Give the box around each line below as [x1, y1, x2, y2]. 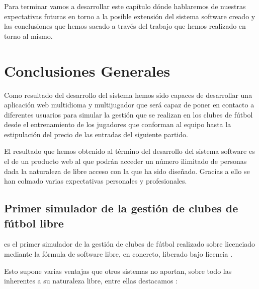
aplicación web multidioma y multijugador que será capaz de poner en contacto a [4, 99, 254, 110]
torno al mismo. [4, 30, 53, 41]
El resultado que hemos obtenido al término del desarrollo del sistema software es [4, 146, 255, 156]
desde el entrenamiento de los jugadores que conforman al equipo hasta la [4, 119, 231, 130]
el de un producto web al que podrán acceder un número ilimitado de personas [4, 156, 247, 166]
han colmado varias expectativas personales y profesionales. [4, 176, 187, 186]
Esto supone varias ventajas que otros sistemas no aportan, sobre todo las [4, 265, 232, 276]
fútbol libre [4, 215, 64, 230]
